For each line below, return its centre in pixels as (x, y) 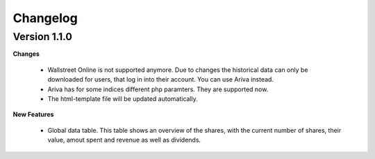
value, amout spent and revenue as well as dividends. (124, 140)
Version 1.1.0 (43, 37)
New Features (33, 115)
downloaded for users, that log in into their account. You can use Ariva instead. (161, 79)
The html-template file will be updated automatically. (123, 99)
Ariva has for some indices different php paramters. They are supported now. (158, 89)
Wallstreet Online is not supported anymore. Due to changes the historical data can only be (178, 70)
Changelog (45, 18)
